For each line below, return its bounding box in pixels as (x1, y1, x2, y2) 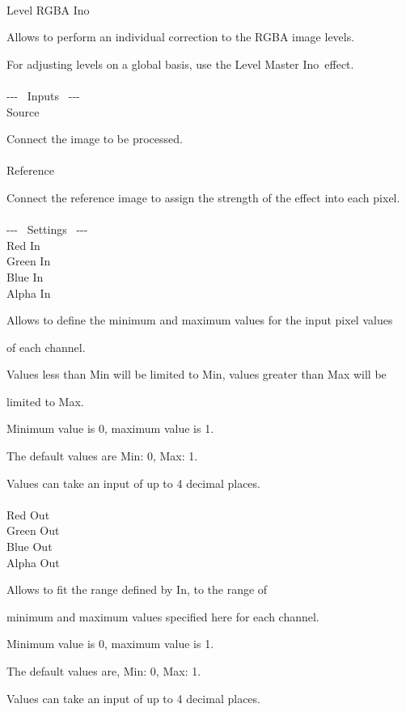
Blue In (6, 268, 44, 285)
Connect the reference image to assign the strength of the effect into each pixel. (6, 189, 400, 206)
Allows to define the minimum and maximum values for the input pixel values (6, 311, 393, 328)
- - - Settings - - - (6, 221, 88, 238)
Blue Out (6, 538, 53, 555)
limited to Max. (6, 392, 84, 409)
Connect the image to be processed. (6, 130, 183, 147)
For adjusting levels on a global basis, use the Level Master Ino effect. (6, 55, 354, 72)
